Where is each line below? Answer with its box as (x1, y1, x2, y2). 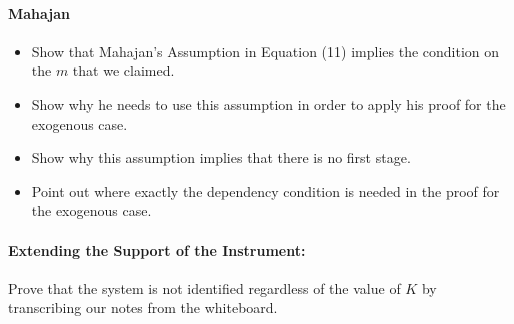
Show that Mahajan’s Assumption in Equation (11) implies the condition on (31, 40, 500, 61)
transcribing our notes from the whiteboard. (8, 297, 278, 318)
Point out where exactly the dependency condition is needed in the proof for (31, 180, 500, 201)
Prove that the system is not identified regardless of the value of (8, 277, 401, 298)
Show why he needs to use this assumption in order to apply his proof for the (31, 93, 506, 114)
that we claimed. (72, 60, 175, 81)
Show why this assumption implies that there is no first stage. (31, 147, 411, 168)
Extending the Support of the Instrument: (8, 239, 306, 260)
